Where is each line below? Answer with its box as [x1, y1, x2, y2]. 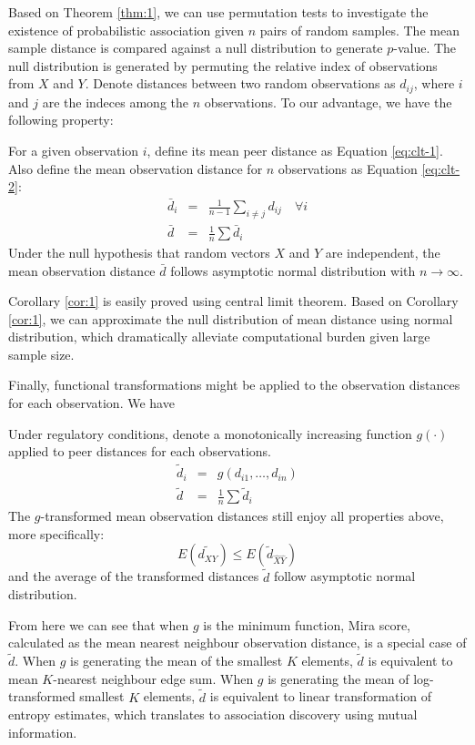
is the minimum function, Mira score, [203, 615, 411, 634]
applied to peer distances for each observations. [8, 442, 271, 461]
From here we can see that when [8, 615, 189, 634]
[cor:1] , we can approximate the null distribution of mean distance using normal [8, 309, 453, 328]
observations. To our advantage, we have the [204, 92, 452, 111]
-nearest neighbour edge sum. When [53, 668, 254, 688]
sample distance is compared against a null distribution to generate [8, 38, 383, 57]
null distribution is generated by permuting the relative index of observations [8, 56, 438, 75]
